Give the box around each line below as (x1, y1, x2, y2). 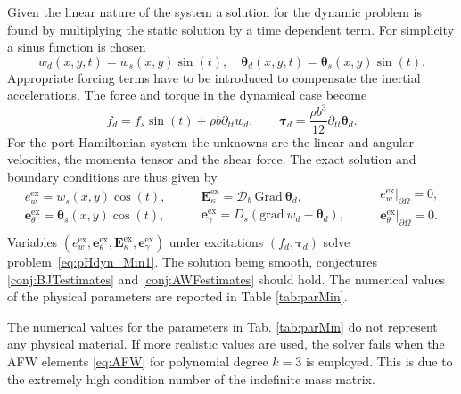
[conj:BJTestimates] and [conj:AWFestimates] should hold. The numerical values (7, 269, 446, 288)
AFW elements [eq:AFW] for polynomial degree (7, 351, 268, 370)
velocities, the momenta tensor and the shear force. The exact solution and (7, 150, 416, 168)
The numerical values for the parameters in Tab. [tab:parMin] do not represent (7, 316, 438, 335)
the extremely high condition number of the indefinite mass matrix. (7, 369, 375, 388)
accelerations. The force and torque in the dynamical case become (7, 86, 367, 104)
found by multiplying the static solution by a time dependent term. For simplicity (7, 20, 455, 38)
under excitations (169, 233, 264, 250)
